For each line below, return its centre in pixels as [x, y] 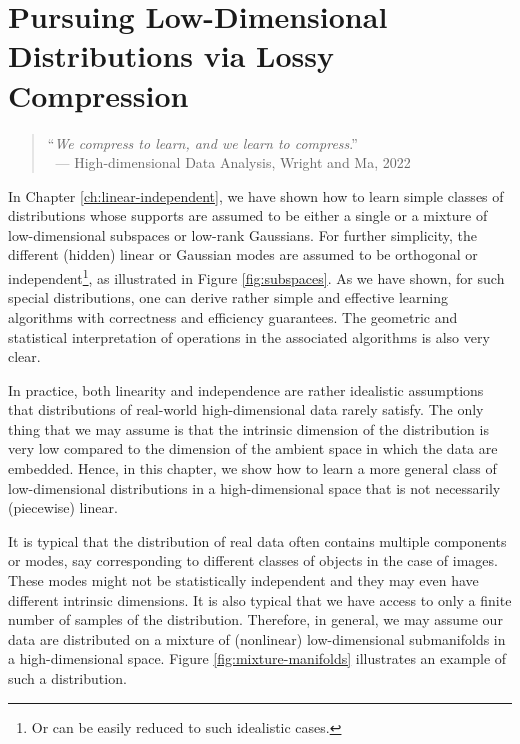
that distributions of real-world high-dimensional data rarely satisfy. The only [246, 409]
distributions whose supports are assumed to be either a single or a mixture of [248, 215]
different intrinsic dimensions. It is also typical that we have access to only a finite [260, 599]
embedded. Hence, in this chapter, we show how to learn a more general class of [252, 468]
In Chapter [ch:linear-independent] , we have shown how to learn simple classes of [256, 195]
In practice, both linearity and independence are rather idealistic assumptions [246, 389]
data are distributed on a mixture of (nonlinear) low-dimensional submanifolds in [257, 638]
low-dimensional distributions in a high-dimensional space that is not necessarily [254, 487]
